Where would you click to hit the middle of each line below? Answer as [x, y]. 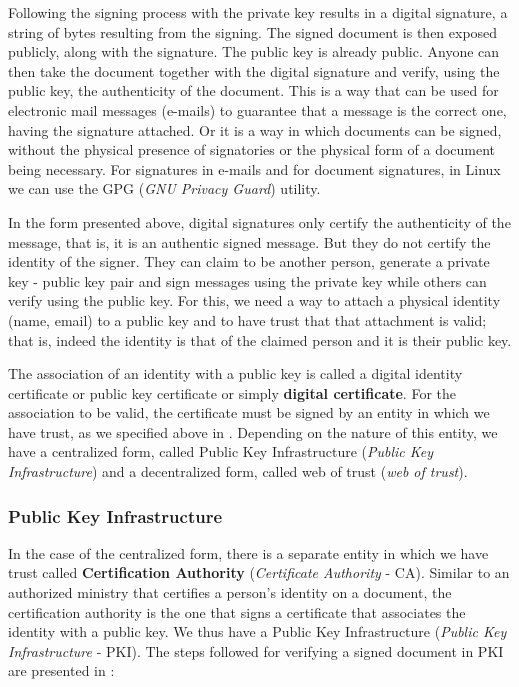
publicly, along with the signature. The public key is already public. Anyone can [254, 51]
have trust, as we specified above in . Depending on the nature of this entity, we [253, 431]
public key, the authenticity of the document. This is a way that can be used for [253, 90]
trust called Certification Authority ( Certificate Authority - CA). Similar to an [259, 572]
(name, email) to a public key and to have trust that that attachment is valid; [247, 319]
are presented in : [61, 670]
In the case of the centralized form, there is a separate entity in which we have [248, 552]
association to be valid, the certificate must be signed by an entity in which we [249, 412]
